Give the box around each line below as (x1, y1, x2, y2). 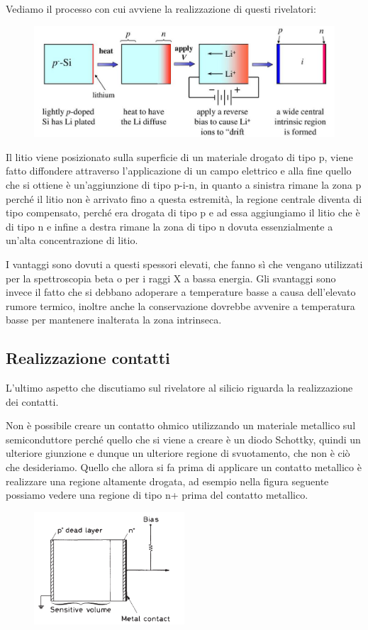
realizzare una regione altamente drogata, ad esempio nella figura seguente (6, 473, 329, 488)
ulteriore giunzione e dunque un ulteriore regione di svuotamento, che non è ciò (6, 446, 350, 460)
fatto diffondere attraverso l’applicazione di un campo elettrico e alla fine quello (6, 163, 352, 178)
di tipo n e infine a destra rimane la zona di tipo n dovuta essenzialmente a (6, 219, 333, 233)
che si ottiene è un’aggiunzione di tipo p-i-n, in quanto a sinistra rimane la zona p (6, 177, 362, 192)
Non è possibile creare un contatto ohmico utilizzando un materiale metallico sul (6, 418, 356, 433)
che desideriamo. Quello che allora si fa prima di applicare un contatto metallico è (6, 460, 362, 475)
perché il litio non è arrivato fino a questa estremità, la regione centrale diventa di (6, 191, 362, 206)
